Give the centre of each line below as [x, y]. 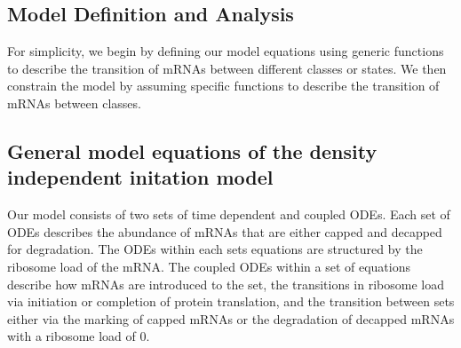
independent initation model [140, 177]
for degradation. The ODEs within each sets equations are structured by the [215, 249]
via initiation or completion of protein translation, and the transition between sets [231, 301]
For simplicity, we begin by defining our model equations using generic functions [226, 51]
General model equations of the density [192, 150]
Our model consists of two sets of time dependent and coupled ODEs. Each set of [229, 214]
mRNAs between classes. [74, 103]
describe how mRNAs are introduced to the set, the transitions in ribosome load [226, 284]
